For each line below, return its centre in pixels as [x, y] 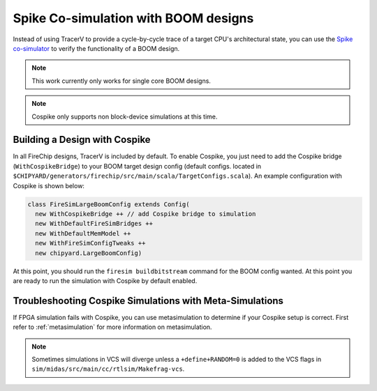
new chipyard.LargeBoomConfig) [89, 253]
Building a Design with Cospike [82, 140]
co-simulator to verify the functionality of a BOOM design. [96, 48]
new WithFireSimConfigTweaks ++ [90, 243]
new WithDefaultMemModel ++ [83, 233]
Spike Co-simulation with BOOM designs [133, 18]
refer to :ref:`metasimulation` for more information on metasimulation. [112, 327]
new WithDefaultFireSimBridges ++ [94, 224]
